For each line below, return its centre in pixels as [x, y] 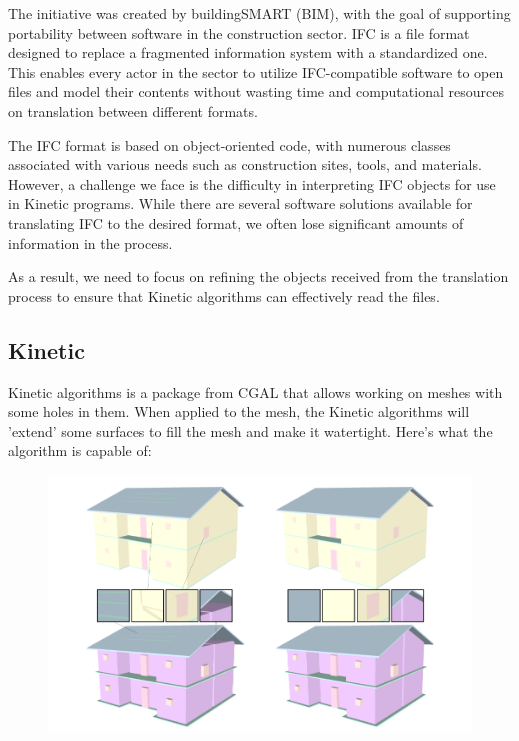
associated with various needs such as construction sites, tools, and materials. [245, 164]
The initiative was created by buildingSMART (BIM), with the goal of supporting [259, 13]
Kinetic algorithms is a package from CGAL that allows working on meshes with [255, 391]
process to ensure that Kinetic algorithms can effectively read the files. [224, 295]
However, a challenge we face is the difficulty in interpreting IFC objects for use [252, 183]
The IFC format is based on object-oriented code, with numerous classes [229, 144]
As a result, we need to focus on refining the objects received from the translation [258, 276]
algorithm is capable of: [80, 450]
